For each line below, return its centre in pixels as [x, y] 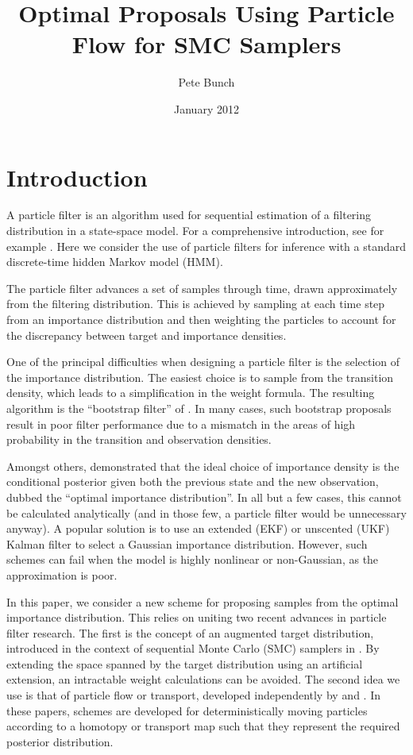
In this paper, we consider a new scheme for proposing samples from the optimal [203, 601]
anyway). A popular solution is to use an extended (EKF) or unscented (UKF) [198, 528]
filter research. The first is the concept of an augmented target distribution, [190, 632]
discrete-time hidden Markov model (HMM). [115, 262]
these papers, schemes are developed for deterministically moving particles [187, 710]
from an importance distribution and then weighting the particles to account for [201, 319]
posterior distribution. [60, 741]
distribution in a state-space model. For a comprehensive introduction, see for [195, 231]
